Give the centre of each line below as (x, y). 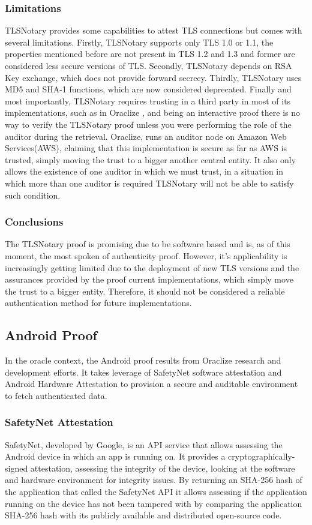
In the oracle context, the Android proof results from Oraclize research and (143, 360)
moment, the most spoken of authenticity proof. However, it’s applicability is (146, 255)
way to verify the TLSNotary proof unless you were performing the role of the (148, 124)
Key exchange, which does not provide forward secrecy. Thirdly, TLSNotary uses (153, 77)
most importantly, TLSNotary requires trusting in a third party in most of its (148, 100)
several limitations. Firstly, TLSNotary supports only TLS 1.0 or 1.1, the (139, 42)
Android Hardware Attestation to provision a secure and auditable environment (151, 384)
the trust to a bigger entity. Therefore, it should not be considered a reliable (145, 291)
